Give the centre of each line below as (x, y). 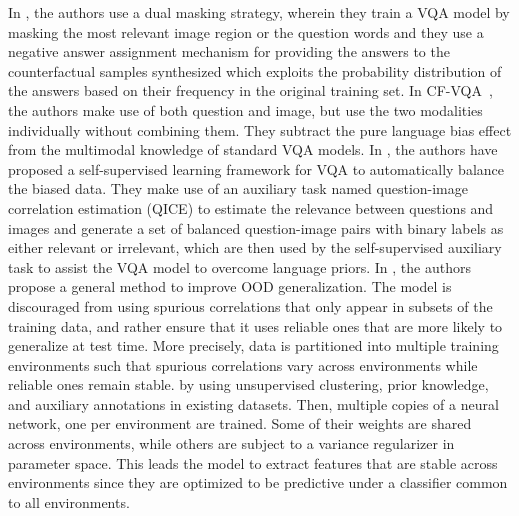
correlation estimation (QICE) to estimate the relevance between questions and (251, 207)
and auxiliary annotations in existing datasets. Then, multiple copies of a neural (253, 403)
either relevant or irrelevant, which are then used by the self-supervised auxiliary (255, 247)
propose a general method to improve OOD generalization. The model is (230, 286)
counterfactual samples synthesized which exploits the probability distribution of (255, 70)
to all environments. (69, 501)
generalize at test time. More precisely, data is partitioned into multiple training (253, 345)
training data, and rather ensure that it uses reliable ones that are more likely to (255, 325)
